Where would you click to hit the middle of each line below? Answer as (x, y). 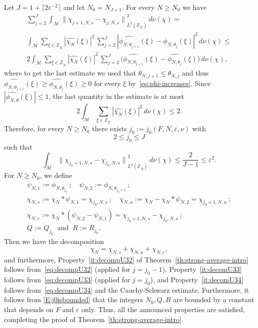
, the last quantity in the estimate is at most (117, 96)
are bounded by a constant (214, 299)
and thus (195, 73)
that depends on (29, 309)
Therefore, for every (34, 128)
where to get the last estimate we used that (70, 73)
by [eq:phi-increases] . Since (170, 83)
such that (18, 147)
